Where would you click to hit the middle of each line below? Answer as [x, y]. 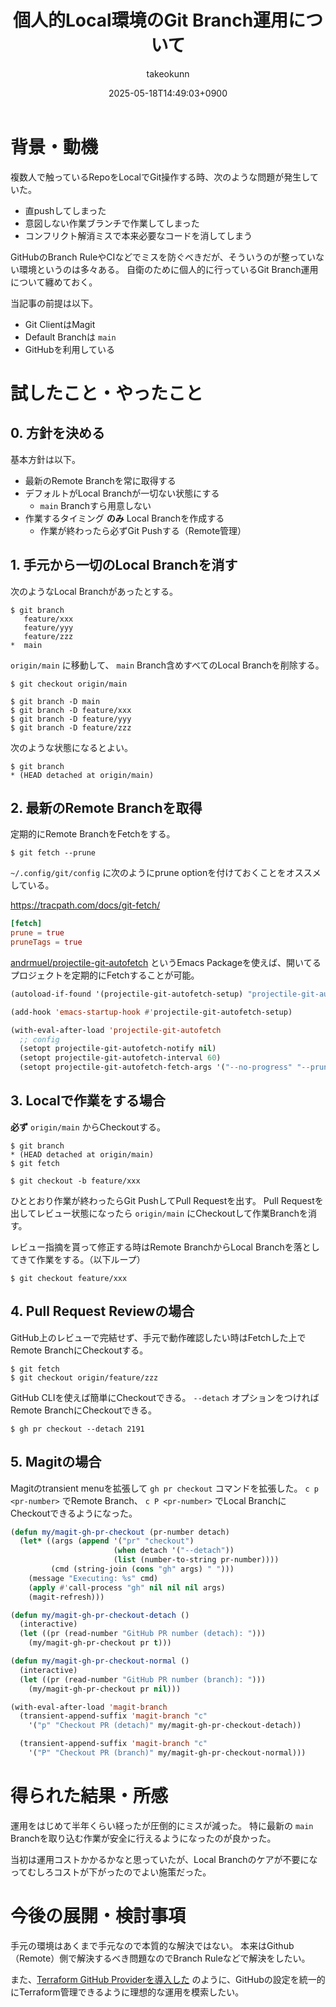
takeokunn [168, 73]
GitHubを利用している [70, 349]
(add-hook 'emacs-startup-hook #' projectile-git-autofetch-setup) [151, 1012]
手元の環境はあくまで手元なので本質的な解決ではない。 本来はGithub [152, 1945]
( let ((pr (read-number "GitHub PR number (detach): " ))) [143, 1634]
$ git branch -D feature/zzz [71, 727]
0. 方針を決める [57, 433]
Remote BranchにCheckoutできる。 [84, 1410]
